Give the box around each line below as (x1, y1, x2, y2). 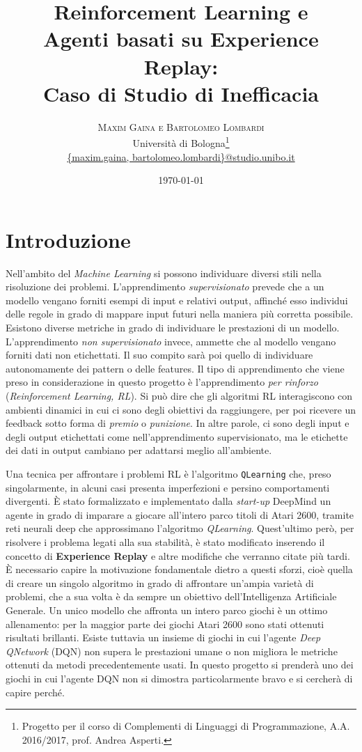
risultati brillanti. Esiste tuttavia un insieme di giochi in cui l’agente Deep (6, 630, 321, 645)
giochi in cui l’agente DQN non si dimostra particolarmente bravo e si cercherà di (6, 671, 353, 685)
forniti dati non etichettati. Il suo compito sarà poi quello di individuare (6, 347, 313, 362)
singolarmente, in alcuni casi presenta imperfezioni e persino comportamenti (6, 480, 330, 494)
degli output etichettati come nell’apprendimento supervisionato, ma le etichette (6, 429, 348, 444)
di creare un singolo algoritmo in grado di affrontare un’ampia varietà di (6, 575, 314, 590)
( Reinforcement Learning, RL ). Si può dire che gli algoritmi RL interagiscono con (6, 389, 353, 402)
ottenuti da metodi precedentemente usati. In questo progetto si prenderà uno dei (6, 657, 354, 672)
